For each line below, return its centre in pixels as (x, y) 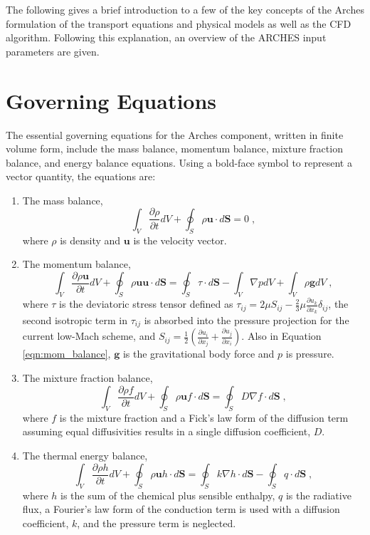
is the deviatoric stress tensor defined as (146, 304)
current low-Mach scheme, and (89, 336)
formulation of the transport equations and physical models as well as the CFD (179, 23)
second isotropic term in (75, 320)
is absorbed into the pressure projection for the (247, 320)
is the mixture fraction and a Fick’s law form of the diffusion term (204, 417)
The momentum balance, (76, 264)
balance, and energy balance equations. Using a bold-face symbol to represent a (179, 162)
